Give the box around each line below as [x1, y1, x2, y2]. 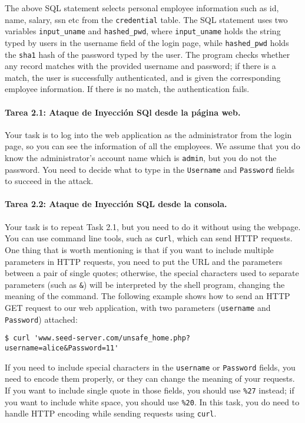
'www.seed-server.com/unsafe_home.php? [34, 334, 190, 343]
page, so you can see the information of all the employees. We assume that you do [5, 140, 300, 152]
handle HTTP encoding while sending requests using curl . [5, 407, 217, 419]
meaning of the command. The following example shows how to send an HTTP [5, 290, 290, 302]
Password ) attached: [5, 313, 78, 325]
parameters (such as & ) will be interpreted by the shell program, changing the [5, 278, 285, 290]
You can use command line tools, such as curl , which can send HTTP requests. [5, 232, 293, 244]
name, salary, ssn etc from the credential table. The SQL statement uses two [5, 13, 288, 25]
